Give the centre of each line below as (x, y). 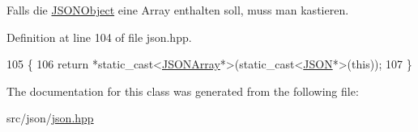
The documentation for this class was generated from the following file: (183, 91)
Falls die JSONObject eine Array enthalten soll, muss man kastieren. (178, 10)
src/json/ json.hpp (50, 118)
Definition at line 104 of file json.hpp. (99, 37)
